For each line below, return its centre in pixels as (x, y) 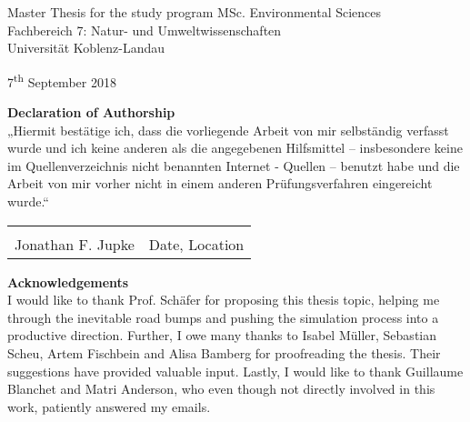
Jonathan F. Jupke (75, 244)
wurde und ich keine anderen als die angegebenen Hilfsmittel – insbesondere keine (235, 148)
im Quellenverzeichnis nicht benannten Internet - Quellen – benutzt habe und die (234, 165)
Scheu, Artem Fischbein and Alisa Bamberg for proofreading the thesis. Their (224, 352)
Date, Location (196, 244)
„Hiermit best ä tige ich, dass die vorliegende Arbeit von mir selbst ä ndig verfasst (228, 130)
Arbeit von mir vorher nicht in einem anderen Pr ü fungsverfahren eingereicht (220, 183)
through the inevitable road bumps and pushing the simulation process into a (223, 317)
